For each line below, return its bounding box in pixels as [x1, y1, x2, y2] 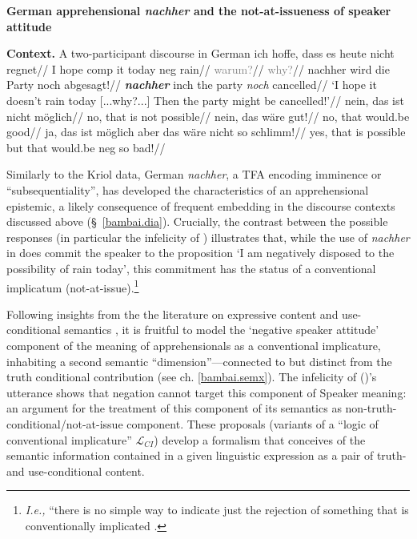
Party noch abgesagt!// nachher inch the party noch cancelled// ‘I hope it [6, 76, 377, 93]
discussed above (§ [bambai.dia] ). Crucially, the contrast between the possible [6, 213, 388, 230]
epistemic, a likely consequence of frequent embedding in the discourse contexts [6, 197, 395, 214]
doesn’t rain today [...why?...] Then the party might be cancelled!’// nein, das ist [6, 91, 404, 108]
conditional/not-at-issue [6, 415, 123, 432]
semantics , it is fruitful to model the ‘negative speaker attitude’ [64, 321, 379, 338]
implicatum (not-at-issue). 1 [6, 276, 139, 296]
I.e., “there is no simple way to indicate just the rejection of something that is [25, 501, 409, 518]
